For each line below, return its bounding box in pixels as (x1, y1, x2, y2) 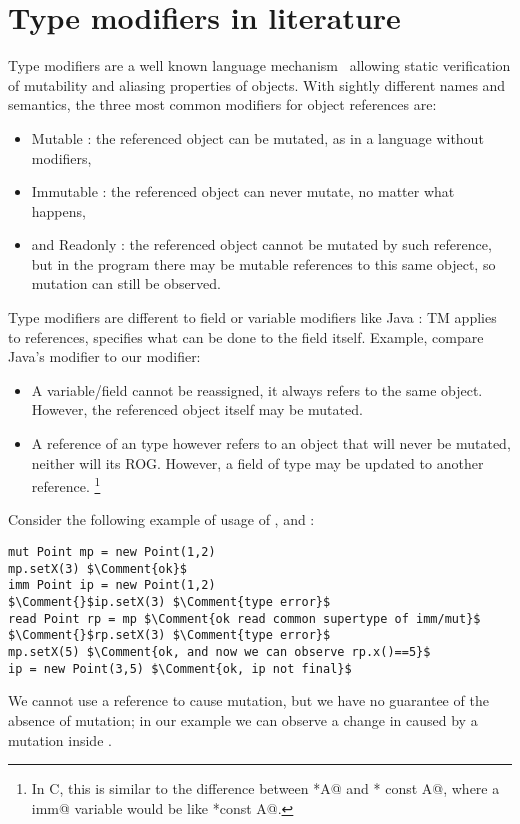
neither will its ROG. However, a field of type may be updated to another (31, 452, 484, 473)
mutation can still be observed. (31, 273, 221, 294)
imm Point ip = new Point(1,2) (8, 578, 216, 593)
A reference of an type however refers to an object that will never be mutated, (31, 433, 511, 454)
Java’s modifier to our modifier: (8, 346, 201, 367)
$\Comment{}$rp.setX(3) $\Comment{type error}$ (8, 628, 331, 643)
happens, (31, 200, 86, 221)
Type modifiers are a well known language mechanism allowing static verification (8, 55, 511, 76)
